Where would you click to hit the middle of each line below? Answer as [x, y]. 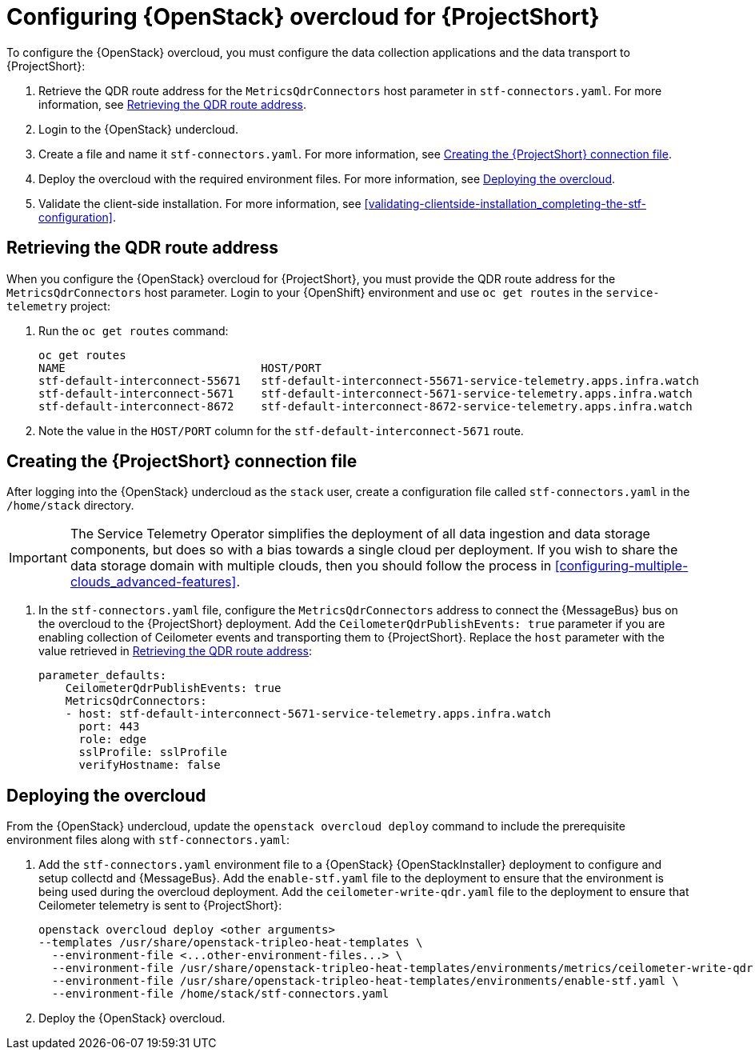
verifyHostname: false [150, 765]
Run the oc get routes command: [134, 330]
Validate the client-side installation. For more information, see [200, 203]
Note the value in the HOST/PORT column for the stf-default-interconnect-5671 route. [281, 430]
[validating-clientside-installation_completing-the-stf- [505, 203]
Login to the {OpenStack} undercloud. [138, 129]
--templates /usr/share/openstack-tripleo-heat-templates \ [231, 943]
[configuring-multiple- [621, 566]
